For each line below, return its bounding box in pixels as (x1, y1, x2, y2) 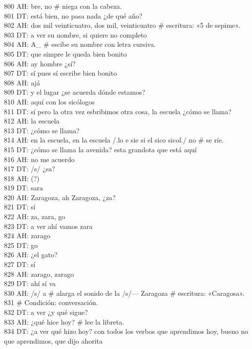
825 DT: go (4, 240, 38, 250)
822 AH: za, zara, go (4, 211, 65, 222)
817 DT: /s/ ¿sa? (4, 164, 55, 174)
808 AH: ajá (4, 77, 40, 87)
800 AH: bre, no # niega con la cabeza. (4, 1, 122, 11)
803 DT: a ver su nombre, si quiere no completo (4, 29, 147, 40)
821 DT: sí (4, 202, 36, 212)
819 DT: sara (4, 183, 43, 193)
